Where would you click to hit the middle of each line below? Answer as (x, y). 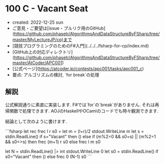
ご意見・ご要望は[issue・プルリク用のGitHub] (59, 28)
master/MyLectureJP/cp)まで (42, 40)
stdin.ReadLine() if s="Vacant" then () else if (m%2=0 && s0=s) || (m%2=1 (81, 136)
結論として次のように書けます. (36, 121)
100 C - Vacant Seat (47, 9)
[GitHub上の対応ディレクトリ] (42, 52)
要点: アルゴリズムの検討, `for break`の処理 (56, 75)
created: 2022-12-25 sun (38, 22)
